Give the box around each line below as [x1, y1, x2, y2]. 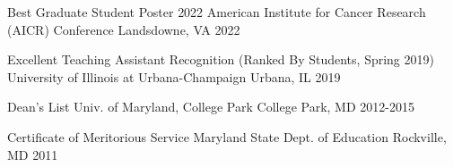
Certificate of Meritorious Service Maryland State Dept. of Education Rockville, [7, 127, 447, 146]
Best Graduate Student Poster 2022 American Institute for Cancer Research [7, 3, 426, 21]
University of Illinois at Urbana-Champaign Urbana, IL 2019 [7, 67, 341, 86]
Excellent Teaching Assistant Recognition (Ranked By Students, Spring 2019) [7, 50, 434, 69]
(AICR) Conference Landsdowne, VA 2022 [7, 20, 240, 38]
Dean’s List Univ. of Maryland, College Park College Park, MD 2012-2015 [7, 97, 414, 116]
